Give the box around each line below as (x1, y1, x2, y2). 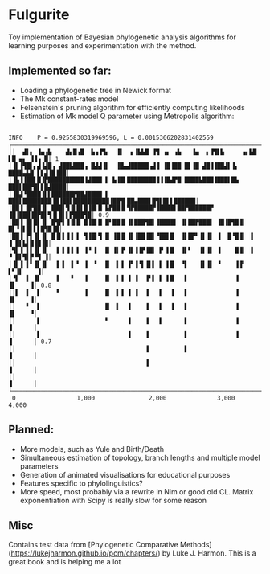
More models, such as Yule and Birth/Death (19, 444, 165, 453)
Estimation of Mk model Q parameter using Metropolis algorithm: (19, 111, 235, 121)
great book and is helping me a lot (8, 557, 121, 567)
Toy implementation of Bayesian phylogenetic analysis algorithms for (8, 32, 237, 42)
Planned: (8, 423, 55, 437)
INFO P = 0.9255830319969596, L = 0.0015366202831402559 (8, 133, 215, 141)
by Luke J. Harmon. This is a (162, 548, 256, 558)
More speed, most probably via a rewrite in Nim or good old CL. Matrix (19, 486, 254, 496)
